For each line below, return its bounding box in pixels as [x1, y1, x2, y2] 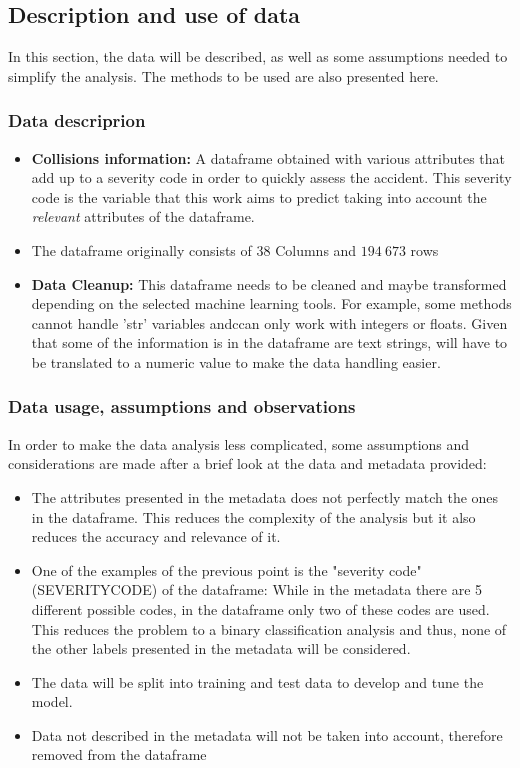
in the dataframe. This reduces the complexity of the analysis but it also [31, 506, 476, 527]
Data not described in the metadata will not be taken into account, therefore [31, 724, 503, 745]
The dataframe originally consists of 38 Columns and [31, 239, 357, 260]
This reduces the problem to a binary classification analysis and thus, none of [31, 618, 507, 639]
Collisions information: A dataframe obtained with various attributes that [31, 147, 505, 168]
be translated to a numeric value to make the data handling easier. [31, 351, 441, 372]
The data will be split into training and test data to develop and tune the [31, 671, 484, 692]
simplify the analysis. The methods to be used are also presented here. [8, 65, 439, 86]
